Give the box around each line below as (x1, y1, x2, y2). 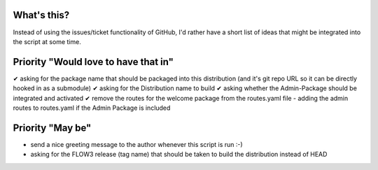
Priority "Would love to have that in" (13, 56, 174, 68)
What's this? (13, 9, 70, 21)
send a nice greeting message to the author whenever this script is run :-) (30, 140, 243, 148)
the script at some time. (13, 37, 82, 45)
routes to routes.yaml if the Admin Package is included (13, 104, 171, 112)
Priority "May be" (13, 122, 92, 134)
